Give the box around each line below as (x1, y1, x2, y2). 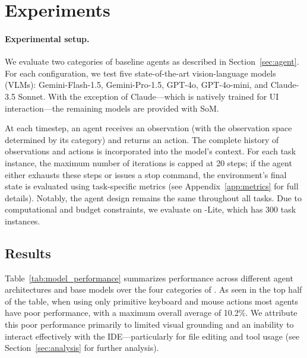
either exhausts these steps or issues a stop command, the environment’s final (5, 168, 287, 180)
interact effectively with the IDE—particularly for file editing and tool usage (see (5, 330, 300, 342)
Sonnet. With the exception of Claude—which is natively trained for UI (18, 90, 279, 102)
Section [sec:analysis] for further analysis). (5, 341, 159, 354)
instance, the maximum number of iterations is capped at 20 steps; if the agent (5, 156, 292, 169)
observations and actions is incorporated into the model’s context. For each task (5, 145, 296, 157)
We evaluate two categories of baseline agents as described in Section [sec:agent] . (5, 55, 299, 68)
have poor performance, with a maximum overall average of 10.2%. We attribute (5, 306, 297, 319)
